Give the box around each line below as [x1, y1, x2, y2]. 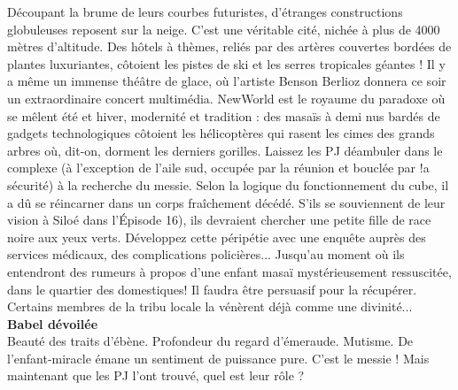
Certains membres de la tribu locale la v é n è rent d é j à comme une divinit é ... [7, 297, 413, 316]
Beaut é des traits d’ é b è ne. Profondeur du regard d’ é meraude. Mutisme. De [7, 332, 414, 350]
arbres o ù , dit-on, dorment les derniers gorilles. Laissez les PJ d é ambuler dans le [7, 141, 443, 159]
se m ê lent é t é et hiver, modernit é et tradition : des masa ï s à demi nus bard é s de [7, 106, 440, 125]
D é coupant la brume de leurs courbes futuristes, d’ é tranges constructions [7, 3, 403, 20]
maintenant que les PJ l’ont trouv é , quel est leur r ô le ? [7, 366, 305, 385]
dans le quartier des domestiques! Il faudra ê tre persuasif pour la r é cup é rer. [7, 279, 417, 298]
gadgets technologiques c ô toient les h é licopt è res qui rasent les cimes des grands [7, 124, 435, 142]
